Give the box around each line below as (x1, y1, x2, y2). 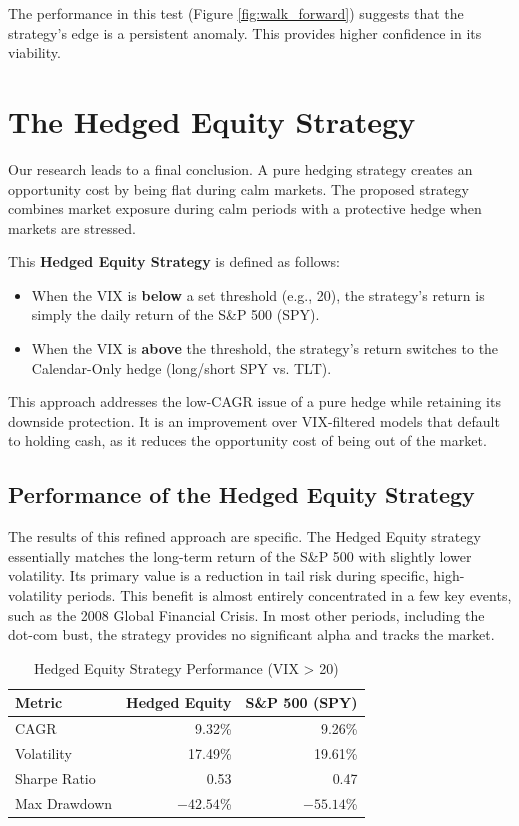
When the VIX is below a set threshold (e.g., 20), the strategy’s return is (31, 284, 485, 305)
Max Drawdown (15, 792, 113, 813)
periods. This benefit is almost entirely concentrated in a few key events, (67, 585, 512, 606)
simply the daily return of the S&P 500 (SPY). (31, 304, 320, 325)
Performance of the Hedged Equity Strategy (8, 479, 475, 510)
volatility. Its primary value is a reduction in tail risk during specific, (8, 565, 429, 586)
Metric (15, 692, 63, 713)
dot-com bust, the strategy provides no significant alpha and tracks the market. (8, 624, 495, 645)
